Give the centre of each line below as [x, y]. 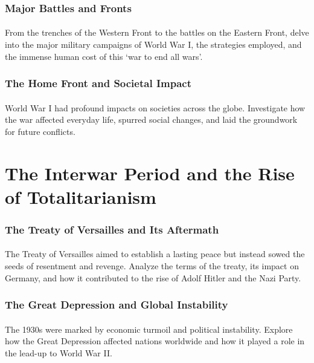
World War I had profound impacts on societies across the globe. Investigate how [155, 107]
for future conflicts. [40, 131]
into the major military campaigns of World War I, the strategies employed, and [153, 44]
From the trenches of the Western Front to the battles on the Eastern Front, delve [157, 32]
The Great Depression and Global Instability [117, 305]
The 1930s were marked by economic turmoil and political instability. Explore [149, 329]
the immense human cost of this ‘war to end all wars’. [104, 56]
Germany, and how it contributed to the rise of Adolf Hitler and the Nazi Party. [153, 277]
